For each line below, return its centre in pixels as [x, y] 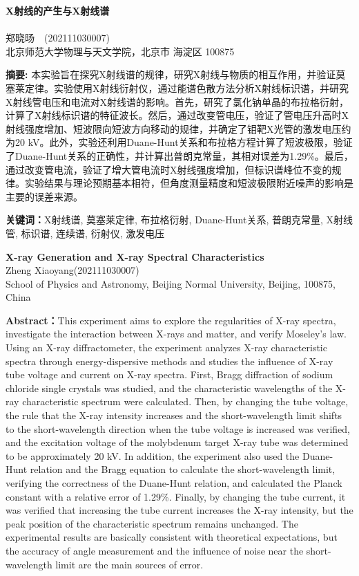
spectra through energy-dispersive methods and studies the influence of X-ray [169, 361]
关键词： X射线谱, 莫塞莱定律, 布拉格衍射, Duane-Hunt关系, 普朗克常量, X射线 [179, 220]
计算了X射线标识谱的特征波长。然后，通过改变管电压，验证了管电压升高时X [177, 115]
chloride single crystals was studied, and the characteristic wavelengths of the [169, 388]
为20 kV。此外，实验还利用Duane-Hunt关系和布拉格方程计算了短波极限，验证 [179, 142]
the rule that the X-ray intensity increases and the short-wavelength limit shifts [174, 415]
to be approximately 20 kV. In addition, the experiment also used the [153, 455]
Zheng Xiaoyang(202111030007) [72, 270]
